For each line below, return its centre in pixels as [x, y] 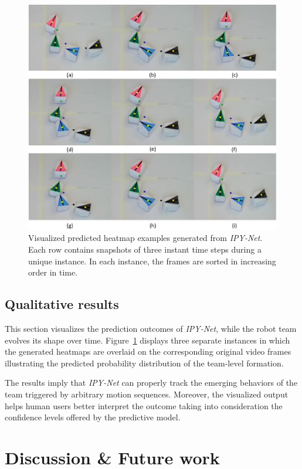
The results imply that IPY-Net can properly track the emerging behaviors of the [151, 383]
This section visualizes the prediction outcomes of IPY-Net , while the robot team [151, 328]
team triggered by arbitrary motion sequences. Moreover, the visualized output [147, 394]
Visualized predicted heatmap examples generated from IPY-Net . [145, 238]
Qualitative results [62, 304]
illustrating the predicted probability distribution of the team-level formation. [144, 363]
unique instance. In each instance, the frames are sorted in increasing [152, 261]
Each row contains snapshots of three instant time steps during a [145, 249]
